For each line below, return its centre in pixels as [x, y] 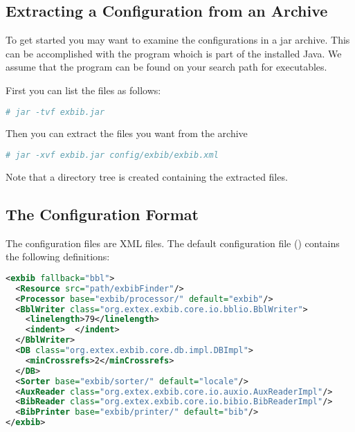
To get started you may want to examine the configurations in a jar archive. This [178, 40]
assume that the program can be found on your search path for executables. [166, 67]
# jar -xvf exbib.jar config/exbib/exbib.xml [112, 155]
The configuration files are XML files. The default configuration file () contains [173, 243]
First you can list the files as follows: [83, 90]
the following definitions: [58, 256]
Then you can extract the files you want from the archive [127, 133]
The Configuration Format [102, 214]
